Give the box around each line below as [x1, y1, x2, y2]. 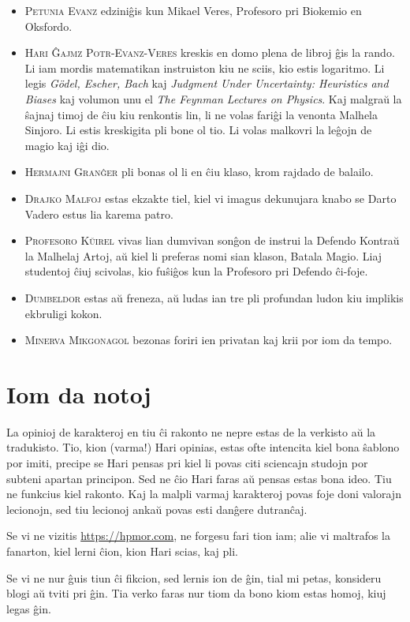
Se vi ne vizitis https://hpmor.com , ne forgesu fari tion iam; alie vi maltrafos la [6, 527, 390, 544]
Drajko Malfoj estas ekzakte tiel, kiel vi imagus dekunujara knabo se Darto [24, 189, 397, 206]
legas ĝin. [6, 600, 51, 616]
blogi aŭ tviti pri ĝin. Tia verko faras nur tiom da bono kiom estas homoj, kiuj [6, 585, 386, 601]
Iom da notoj [6, 377, 151, 410]
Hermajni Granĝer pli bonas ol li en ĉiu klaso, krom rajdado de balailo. [24, 163, 374, 180]
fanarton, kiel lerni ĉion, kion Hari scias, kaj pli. [6, 542, 238, 559]
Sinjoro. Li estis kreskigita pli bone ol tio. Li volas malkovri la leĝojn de [24, 122, 372, 138]
